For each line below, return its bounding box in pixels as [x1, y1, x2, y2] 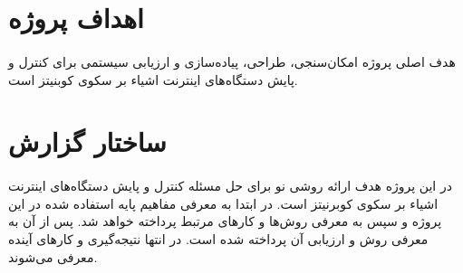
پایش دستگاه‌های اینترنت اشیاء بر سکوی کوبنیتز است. [8, 70, 298, 89]
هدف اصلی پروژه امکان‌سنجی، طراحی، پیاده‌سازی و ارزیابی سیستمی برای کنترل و [8, 52, 456, 71]
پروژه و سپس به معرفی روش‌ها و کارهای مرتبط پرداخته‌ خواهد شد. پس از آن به [8, 212, 442, 231]
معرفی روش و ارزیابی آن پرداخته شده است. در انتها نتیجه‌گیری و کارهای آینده [8, 229, 429, 248]
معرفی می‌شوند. [8, 247, 98, 266]
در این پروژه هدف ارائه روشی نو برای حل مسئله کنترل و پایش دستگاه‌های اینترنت [8, 176, 452, 195]
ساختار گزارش [8, 123, 167, 160]
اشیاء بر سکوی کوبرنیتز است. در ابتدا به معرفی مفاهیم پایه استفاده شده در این [8, 193, 439, 212]
